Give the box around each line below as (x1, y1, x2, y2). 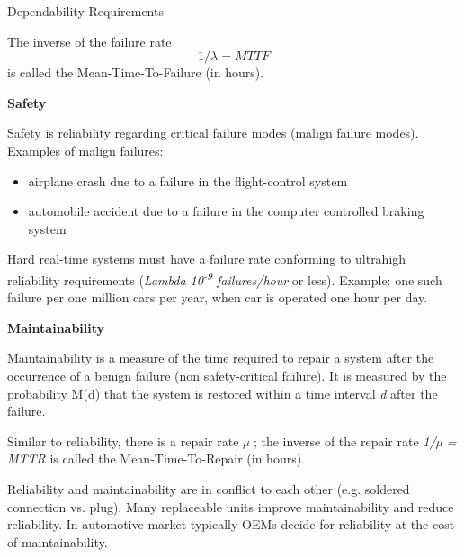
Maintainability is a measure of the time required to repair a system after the (7, 348, 434, 367)
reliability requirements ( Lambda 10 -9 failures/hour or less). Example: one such (7, 267, 442, 289)
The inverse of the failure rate (7, 31, 172, 50)
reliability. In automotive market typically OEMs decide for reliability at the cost (7, 515, 455, 534)
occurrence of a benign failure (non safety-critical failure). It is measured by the (7, 365, 447, 384)
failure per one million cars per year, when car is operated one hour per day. (7, 288, 428, 307)
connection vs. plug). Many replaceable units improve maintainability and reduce (7, 497, 454, 516)
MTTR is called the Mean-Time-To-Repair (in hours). (7, 449, 306, 468)
